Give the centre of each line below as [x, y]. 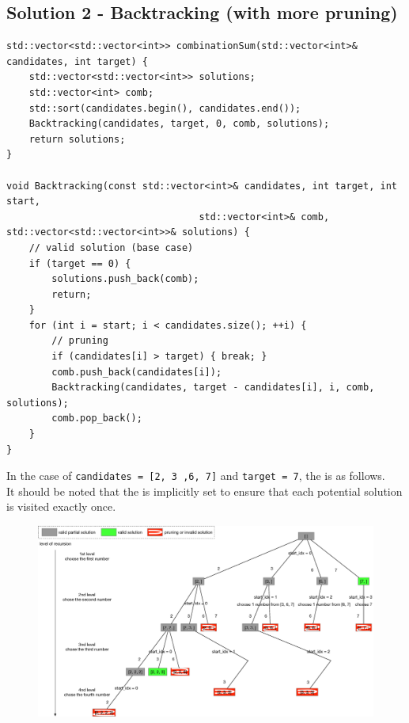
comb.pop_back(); [97, 419]
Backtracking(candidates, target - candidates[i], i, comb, [213, 388]
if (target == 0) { [80, 263]
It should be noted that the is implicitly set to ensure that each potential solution [204, 491]
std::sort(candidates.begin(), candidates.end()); [165, 108]
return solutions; [77, 139]
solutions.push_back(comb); [125, 279]
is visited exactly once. [61, 506]
